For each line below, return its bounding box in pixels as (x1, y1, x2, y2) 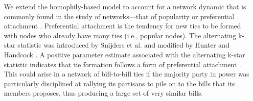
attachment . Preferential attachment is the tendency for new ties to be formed (4, 21, 241, 31)
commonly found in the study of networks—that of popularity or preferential (4, 11, 234, 21)
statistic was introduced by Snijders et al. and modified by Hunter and (18, 40, 230, 50)
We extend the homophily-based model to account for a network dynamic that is (4, 1, 246, 11)
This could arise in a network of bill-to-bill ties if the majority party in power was (4, 69, 250, 79)
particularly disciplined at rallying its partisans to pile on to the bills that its (4, 78, 235, 88)
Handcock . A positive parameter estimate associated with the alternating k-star (4, 49, 245, 59)
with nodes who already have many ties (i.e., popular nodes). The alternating (4, 30, 236, 40)
